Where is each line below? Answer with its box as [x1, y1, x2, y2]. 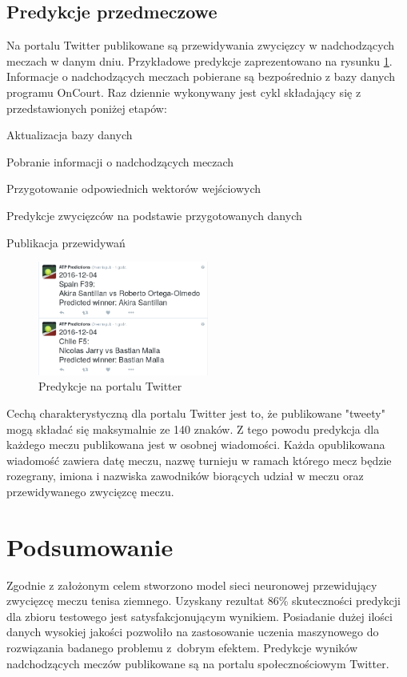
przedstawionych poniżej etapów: [6, 99, 167, 116]
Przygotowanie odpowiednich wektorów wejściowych [6, 180, 261, 197]
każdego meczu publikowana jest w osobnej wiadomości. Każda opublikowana [6, 436, 385, 453]
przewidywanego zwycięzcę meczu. [6, 483, 174, 499]
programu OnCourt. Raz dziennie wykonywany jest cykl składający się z [6, 83, 361, 100]
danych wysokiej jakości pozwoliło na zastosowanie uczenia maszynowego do [6, 623, 379, 640]
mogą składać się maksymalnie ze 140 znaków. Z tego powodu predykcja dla [6, 420, 380, 437]
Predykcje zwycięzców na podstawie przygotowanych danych [6, 206, 302, 223]
